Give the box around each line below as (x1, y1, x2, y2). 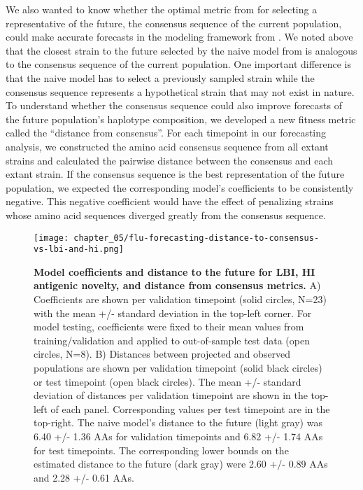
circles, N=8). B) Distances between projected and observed (34, 346, 291, 361)
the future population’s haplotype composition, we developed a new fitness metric (6, 111, 356, 126)
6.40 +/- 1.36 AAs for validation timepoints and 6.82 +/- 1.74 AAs (34, 428, 323, 443)
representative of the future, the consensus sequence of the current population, (6, 15, 342, 30)
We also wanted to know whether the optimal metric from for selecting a (6, 2, 318, 16)
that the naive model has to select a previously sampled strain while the (6, 70, 315, 85)
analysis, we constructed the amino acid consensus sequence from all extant (6, 139, 329, 153)
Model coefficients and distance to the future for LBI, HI (34, 264, 315, 279)
